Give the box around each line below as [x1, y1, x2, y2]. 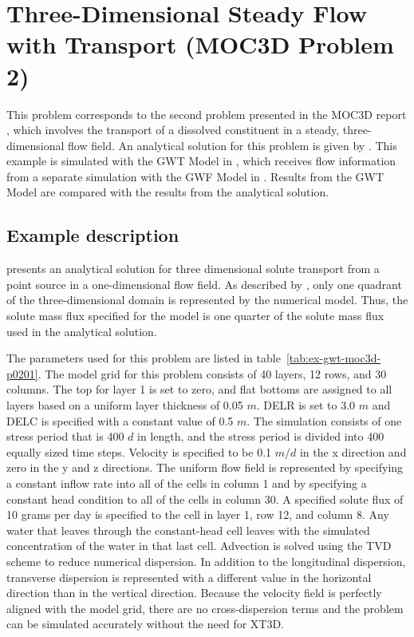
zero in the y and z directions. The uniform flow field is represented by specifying [6, 459, 404, 476]
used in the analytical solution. [6, 322, 157, 339]
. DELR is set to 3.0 [256, 397, 356, 413]
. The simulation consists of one [246, 412, 402, 429]
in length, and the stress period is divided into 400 [136, 428, 384, 445]
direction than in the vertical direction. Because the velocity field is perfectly [6, 584, 382, 601]
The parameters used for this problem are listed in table [6, 350, 281, 366]
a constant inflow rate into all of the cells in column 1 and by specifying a [6, 474, 367, 491]
